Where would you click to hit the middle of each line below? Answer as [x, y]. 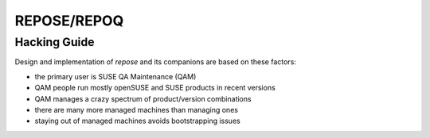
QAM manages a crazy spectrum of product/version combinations [143, 98]
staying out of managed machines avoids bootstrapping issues [137, 121]
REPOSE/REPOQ [69, 21]
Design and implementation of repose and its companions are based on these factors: [155, 62]
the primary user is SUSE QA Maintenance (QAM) [115, 76]
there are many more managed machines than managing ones [137, 109]
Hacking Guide [55, 42]
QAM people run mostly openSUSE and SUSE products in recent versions [155, 88]
